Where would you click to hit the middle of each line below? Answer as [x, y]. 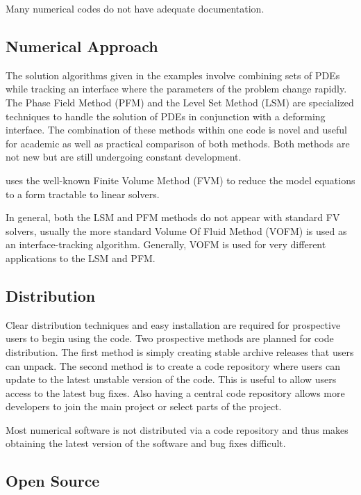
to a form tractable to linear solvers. [83, 194]
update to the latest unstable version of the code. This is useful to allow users [171, 379]
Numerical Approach [82, 46]
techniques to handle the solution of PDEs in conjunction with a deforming [166, 116]
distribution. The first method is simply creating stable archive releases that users [180, 351]
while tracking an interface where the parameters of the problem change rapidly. [176, 89]
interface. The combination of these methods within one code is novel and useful [176, 130]
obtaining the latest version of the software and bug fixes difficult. [146, 443]
